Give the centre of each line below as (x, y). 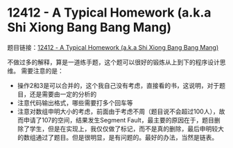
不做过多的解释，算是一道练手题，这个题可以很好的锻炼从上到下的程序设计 (113, 62)
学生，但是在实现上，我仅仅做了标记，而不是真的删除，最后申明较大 (127, 129)
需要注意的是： (42, 71)
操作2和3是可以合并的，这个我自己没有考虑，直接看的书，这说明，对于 (118, 85)
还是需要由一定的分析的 (63, 94)
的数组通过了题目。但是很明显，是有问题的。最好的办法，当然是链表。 (118, 137)
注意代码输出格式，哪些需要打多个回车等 (75, 102)
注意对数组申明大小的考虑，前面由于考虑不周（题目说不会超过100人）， (118, 111)
